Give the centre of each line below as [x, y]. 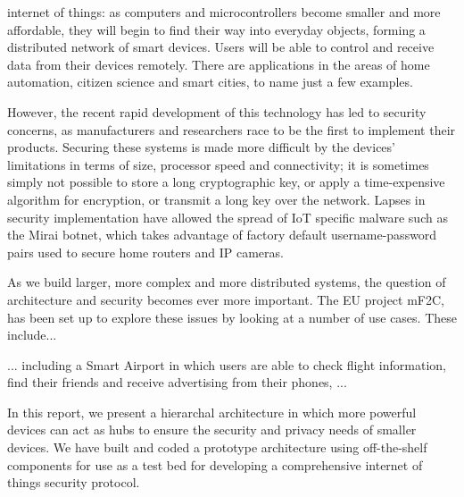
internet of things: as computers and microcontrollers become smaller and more [224, 12]
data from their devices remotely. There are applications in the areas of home [219, 64]
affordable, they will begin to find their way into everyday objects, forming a [216, 29]
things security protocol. [74, 482]
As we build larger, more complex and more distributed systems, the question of [227, 282]
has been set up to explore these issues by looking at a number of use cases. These [232, 317]
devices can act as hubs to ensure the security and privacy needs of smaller [212, 430]
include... [32, 335]
